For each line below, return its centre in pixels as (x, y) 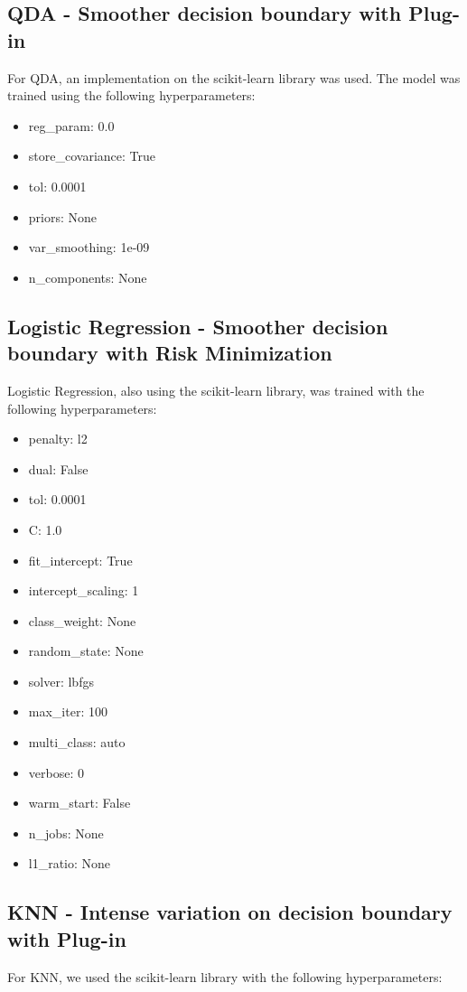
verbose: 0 (56, 772)
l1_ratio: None (70, 863)
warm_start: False (79, 803)
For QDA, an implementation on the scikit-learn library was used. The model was (234, 77)
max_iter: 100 (68, 711)
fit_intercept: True (80, 560)
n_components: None (88, 277)
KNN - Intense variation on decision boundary (230, 912)
